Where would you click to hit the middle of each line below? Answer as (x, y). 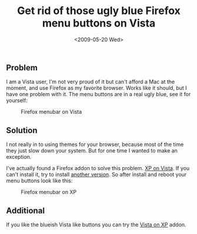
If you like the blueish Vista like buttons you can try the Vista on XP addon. (96, 225)
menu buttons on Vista (99, 23)
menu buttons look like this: (39, 181)
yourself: (17, 100)
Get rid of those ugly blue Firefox (99, 11)
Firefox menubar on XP (49, 192)
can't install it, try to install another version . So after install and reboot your (96, 175)
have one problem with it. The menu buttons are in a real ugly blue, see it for (98, 94)
